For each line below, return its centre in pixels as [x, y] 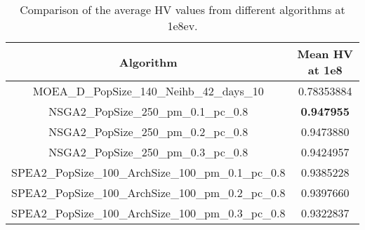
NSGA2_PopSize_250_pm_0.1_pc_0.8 [148, 111]
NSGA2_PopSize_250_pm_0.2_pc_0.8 [148, 131]
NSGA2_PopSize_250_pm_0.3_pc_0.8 [148, 152]
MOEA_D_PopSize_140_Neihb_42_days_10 [148, 91]
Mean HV [325, 54]
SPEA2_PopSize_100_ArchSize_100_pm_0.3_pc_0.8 [148, 213]
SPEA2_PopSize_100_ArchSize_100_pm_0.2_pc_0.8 [148, 192]
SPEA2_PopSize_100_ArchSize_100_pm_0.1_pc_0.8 [148, 172]
